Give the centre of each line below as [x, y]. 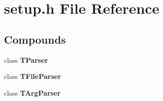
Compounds [35, 39]
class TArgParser [32, 92]
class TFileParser [33, 76]
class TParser [26, 60]
